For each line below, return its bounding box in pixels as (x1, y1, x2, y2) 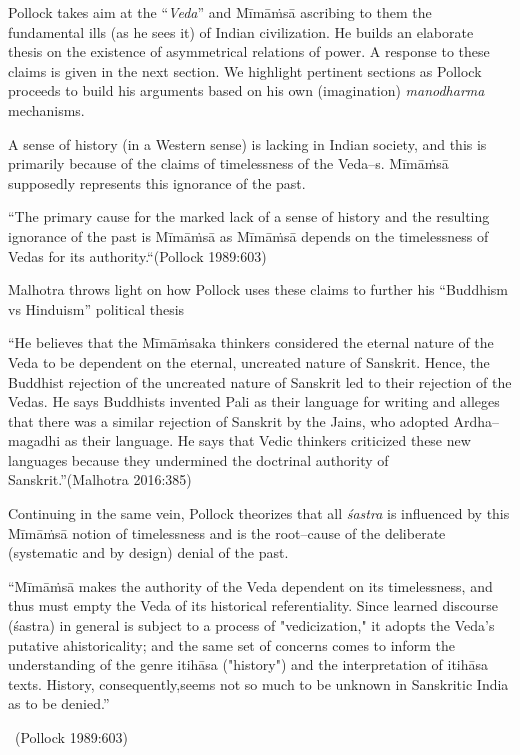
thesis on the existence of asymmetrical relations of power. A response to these (8, 41, 490, 62)
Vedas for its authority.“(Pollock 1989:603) (8, 245, 267, 266)
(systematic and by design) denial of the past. (8, 542, 289, 563)
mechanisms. (8, 99, 85, 120)
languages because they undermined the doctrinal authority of (8, 449, 389, 470)
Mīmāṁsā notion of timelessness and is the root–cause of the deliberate (8, 522, 446, 543)
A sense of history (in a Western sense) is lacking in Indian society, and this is (8, 133, 487, 154)
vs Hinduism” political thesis (8, 298, 185, 319)
